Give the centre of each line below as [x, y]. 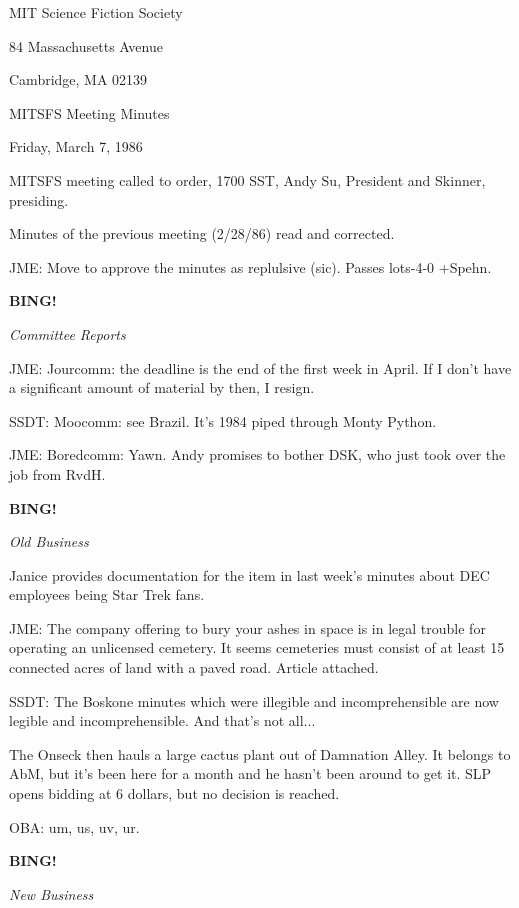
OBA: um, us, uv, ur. [74, 826]
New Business [51, 893]
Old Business [49, 541]
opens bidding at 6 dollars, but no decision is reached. [174, 793]
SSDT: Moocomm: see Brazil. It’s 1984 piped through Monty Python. [223, 420]
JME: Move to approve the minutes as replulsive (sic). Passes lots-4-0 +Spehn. [250, 266]
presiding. [39, 199]
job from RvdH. [57, 473]
